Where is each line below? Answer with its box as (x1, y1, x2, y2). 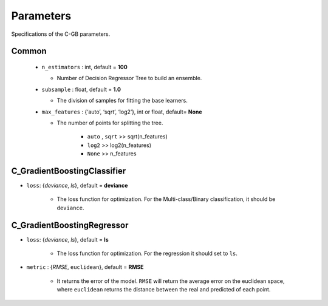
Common (11, 46, 47, 56)
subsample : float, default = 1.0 (41, 86, 121, 93)
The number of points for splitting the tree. (56, 119, 163, 126)
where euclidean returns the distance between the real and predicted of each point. (56, 286, 271, 293)
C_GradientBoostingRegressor (11, 220, 129, 230)
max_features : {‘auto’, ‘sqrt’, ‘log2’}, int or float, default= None (41, 108, 203, 115)
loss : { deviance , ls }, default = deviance (26, 182, 128, 189)
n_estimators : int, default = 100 (41, 63, 128, 70)
